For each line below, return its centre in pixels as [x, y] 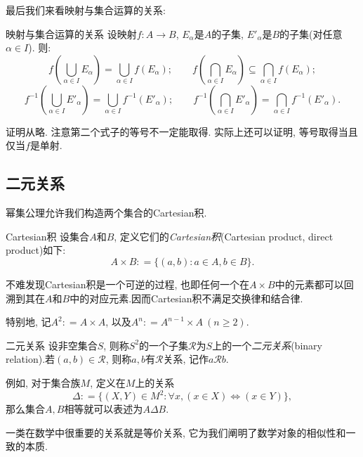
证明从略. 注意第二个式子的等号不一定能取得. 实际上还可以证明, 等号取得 [172, 131]
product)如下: [36, 250]
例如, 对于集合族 [43, 382]
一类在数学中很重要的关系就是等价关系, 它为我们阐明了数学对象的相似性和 [176, 432]
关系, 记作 [186, 359]
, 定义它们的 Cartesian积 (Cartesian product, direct [224, 236]
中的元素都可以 [309, 284]
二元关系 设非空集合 [52, 345]
